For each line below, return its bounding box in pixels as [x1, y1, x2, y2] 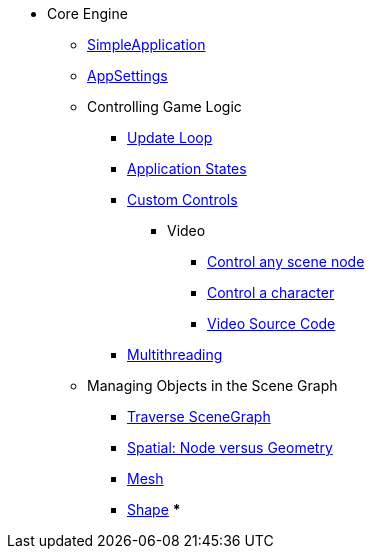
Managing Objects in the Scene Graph [87, 377, 338, 394]
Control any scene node [207, 253, 365, 270]
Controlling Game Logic [87, 98, 242, 115]
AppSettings [87, 67, 168, 84]
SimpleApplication [87, 36, 206, 53]
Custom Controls [127, 191, 238, 208]
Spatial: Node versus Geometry [127, 439, 333, 456]
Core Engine [47, 5, 128, 22]
